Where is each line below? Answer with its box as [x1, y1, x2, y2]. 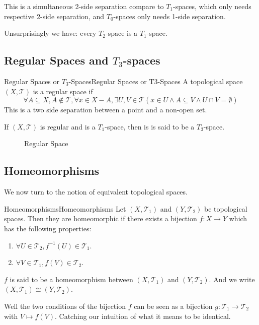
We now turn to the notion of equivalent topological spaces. [4, 186, 188, 197]
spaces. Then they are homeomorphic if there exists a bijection [4, 213, 197, 224]
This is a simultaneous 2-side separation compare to [4, 1, 164, 11]
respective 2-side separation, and [4, 11, 105, 21]
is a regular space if [33, 86, 93, 96]
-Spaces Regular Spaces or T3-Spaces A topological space [68, 76, 243, 86]
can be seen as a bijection [134, 300, 213, 311]
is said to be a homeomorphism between [10, 274, 133, 284]
